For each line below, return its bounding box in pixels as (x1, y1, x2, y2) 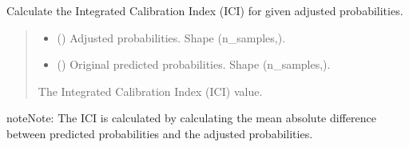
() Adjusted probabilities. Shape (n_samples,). (57, 29, 286, 46)
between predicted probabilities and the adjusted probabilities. (6, 125, 313, 141)
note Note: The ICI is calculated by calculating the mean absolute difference (6, 109, 376, 126)
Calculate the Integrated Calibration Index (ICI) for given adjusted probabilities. (6, 2, 403, 18)
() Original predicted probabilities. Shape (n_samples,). (57, 56, 331, 73)
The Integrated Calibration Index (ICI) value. (38, 82, 263, 99)
